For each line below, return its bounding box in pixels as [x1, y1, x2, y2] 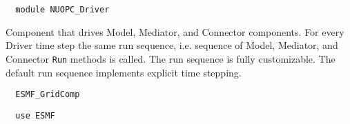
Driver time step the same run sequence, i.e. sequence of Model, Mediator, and [6, 38, 338, 52]
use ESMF [15, 110, 55, 121]
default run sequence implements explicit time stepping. [6, 65, 242, 79]
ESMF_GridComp [15, 90, 80, 100]
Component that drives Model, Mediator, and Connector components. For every [6, 24, 344, 39]
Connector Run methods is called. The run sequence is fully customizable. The [6, 51, 336, 65]
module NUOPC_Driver [15, 5, 110, 14]
